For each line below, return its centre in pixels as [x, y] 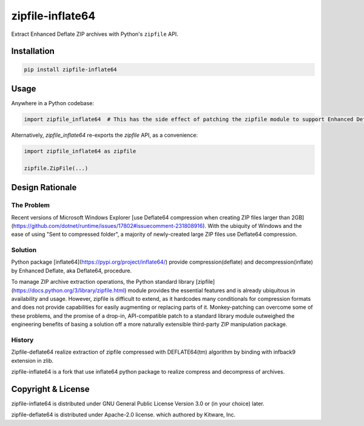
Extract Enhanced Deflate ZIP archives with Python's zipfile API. [95, 34]
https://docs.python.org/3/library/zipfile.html [69, 290]
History [22, 340]
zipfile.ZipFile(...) [56, 168]
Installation [33, 51]
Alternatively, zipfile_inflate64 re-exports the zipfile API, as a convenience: [105, 135]
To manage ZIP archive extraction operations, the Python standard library [103, 282]
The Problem [31, 205]
